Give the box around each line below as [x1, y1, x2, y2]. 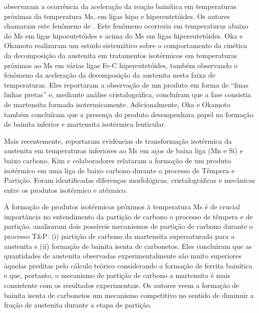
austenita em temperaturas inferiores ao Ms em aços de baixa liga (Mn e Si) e [4, 145, 243, 156]
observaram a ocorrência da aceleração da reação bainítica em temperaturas [4, 1, 237, 11]
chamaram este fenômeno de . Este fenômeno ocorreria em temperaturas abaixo [4, 21, 248, 31]
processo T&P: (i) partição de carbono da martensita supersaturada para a [4, 231, 235, 241]
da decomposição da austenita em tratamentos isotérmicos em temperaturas [4, 50, 237, 60]
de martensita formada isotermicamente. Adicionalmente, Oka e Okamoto [4, 99, 230, 109]
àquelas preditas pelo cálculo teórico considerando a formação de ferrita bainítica [4, 260, 252, 270]
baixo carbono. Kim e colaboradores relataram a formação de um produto [4, 155, 231, 165]
